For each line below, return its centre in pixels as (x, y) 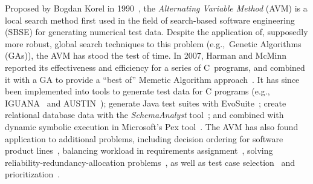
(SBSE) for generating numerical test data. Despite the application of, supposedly (156, 32)
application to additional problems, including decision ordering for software (144, 138)
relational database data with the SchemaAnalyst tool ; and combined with (144, 115)
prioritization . (33, 174)
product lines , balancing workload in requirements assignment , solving (139, 150)
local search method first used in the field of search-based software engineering (150, 20)
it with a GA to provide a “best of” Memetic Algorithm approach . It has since (152, 79)
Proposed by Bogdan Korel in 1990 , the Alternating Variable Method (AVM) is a (156, 8)
